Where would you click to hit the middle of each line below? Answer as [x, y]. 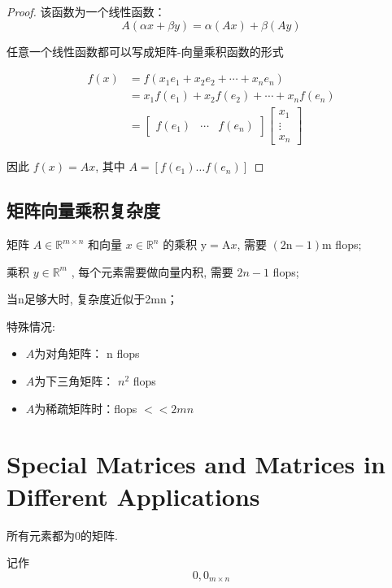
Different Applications [133, 496]
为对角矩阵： [69, 353]
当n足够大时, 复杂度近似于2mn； [92, 299]
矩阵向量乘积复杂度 [83, 210]
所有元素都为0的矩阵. [62, 535]
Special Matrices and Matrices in [196, 464]
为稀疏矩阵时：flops [86, 408]
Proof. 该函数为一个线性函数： [86, 11]
